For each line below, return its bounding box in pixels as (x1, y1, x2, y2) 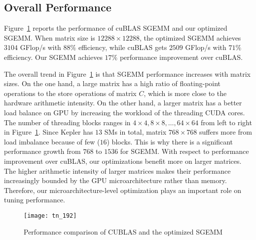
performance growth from (4, 146, 81, 156)
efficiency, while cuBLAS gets (78, 42, 167, 52)
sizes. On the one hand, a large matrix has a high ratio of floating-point (4, 78, 221, 89)
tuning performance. (4, 194, 65, 205)
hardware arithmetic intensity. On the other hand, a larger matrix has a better (4, 97, 242, 108)
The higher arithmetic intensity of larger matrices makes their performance (4, 165, 231, 176)
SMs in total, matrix (104, 127, 167, 137)
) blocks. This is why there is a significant (107, 136, 233, 146)
